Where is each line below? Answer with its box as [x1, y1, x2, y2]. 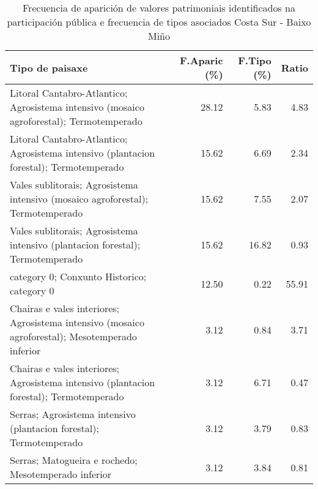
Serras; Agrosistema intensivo [10, 407, 136, 421]
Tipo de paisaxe [10, 60, 88, 75]
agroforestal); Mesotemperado [10, 329, 137, 343]
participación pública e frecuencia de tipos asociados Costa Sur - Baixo [7, 15, 311, 29]
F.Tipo [238, 53, 272, 67]
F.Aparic [179, 53, 223, 67]
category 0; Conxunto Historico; [10, 269, 147, 283]
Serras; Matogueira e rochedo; [10, 453, 138, 467]
